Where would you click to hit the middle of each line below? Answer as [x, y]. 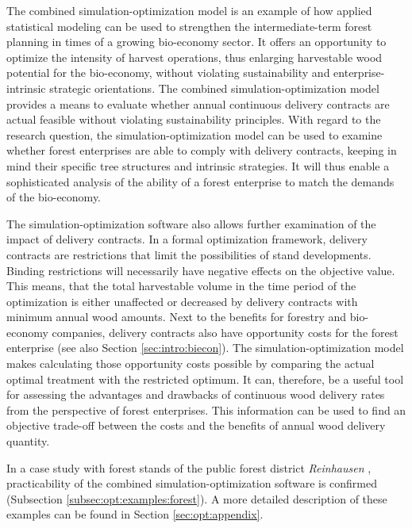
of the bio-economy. [54, 197]
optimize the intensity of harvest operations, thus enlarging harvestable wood [194, 57]
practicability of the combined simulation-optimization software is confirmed [192, 483]
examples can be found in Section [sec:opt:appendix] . [135, 514]
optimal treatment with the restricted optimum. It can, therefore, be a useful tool [205, 379]
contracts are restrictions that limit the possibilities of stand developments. [189, 254]
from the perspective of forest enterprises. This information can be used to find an [206, 409]
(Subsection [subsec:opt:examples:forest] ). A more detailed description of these [197, 498]
